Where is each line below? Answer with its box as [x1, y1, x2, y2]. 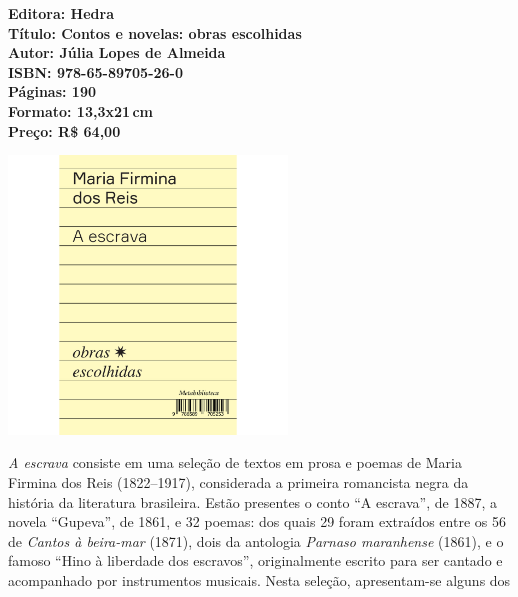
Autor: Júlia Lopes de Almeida [8, 42, 226, 63]
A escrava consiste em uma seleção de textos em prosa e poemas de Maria [8, 452, 462, 473]
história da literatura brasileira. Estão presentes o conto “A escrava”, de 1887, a [8, 491, 497, 512]
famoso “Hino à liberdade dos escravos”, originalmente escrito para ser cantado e [8, 550, 503, 571]
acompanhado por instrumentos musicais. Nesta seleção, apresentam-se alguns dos [8, 569, 511, 590]
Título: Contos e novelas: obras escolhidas [8, 22, 302, 43]
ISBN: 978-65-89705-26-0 [8, 61, 184, 82]
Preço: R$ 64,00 [8, 120, 121, 141]
